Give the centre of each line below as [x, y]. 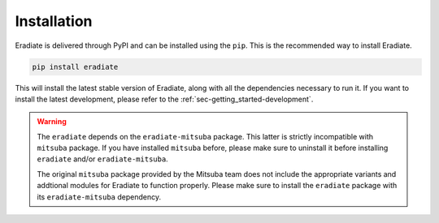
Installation [54, 21]
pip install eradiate [75, 66]
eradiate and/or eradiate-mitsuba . [102, 159]
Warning [52, 122]
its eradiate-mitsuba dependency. [99, 197]
